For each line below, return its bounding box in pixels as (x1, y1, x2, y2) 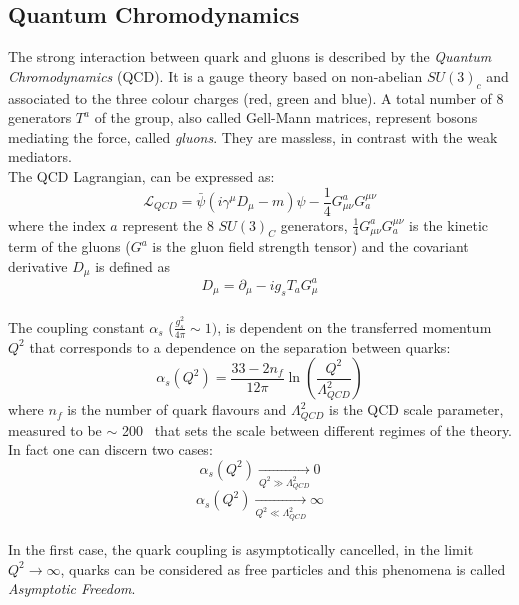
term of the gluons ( (8, 236, 131, 257)
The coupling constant (8, 316, 145, 337)
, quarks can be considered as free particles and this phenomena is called (60, 558, 506, 579)
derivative (8, 256, 68, 277)
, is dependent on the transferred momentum (217, 316, 492, 337)
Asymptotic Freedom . (8, 578, 136, 599)
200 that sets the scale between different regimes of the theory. (121, 419, 513, 440)
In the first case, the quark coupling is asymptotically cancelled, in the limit (8, 539, 474, 560)
